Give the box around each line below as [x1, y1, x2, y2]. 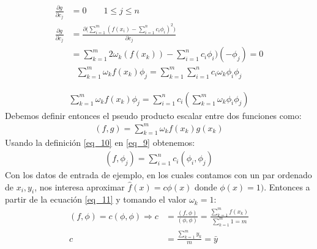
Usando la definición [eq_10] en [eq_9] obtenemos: [5, 136, 195, 149]
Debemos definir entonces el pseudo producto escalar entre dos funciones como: [5, 109, 302, 121]
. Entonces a [264, 180, 310, 193]
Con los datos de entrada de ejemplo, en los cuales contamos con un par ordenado [5, 168, 312, 181]
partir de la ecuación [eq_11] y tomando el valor [5, 193, 187, 206]
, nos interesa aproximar [34, 180, 125, 193]
